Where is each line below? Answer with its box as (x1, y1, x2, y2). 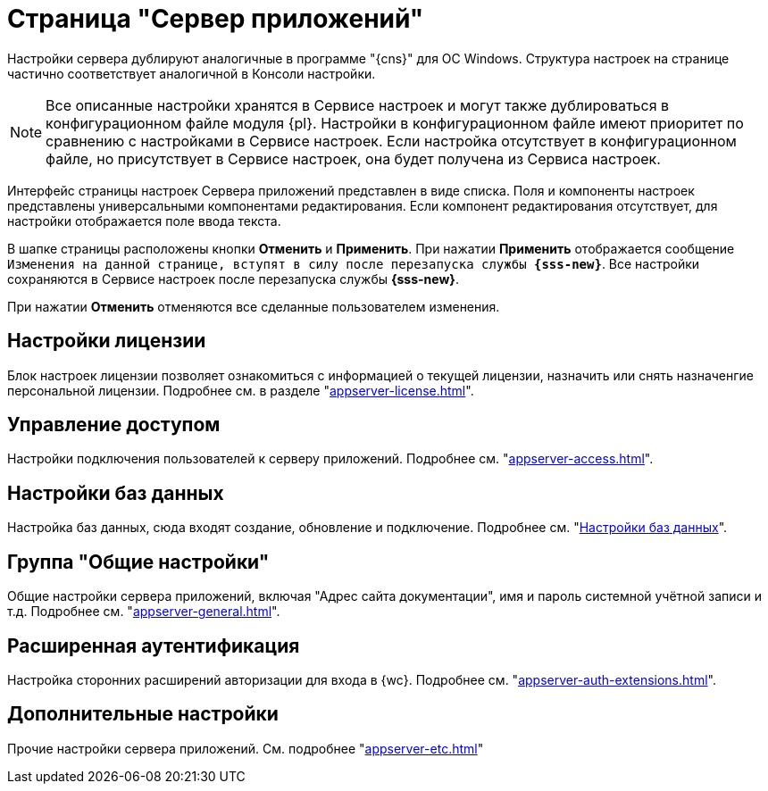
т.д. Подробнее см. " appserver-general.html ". (7, 604, 280, 620)
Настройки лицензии (7, 329, 206, 353)
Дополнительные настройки (7, 703, 279, 726)
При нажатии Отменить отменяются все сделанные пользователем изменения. (7, 298, 500, 314)
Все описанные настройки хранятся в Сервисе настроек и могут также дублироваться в (46, 96, 670, 114)
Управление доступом (7, 413, 221, 437)
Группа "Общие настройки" (7, 550, 270, 573)
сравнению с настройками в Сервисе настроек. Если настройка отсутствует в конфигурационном (46, 131, 737, 150)
